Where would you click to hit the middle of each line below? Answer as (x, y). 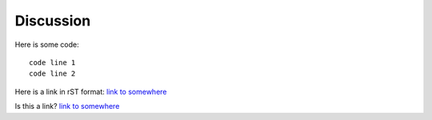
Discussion (53, 21)
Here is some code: (47, 45)
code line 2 (52, 74)
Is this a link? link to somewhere (67, 106)
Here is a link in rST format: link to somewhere (91, 91)
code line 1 (52, 62)
